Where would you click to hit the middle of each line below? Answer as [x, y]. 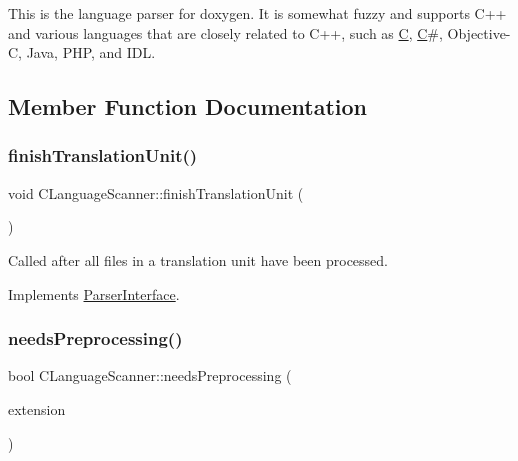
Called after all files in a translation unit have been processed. [198, 259]
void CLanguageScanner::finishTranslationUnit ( [156, 192]
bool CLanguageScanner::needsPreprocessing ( [150, 375]
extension [37, 408]
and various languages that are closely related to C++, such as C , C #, [225, 32]
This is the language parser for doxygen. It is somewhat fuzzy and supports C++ [257, 13]
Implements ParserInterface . [94, 293]
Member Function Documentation [188, 106]
